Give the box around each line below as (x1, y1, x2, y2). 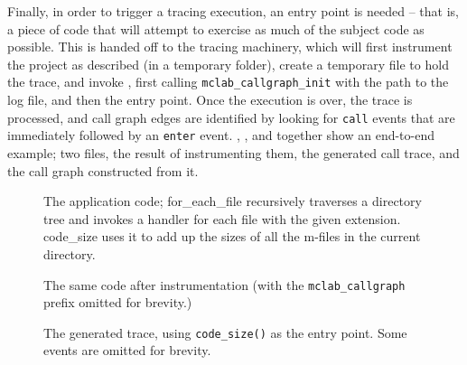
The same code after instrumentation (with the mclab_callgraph (43, 275, 406, 294)
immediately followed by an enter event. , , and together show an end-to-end (7, 126, 435, 145)
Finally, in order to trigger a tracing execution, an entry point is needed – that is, (7, 2, 459, 20)
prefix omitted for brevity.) (43, 293, 192, 312)
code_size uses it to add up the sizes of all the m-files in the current (43, 227, 421, 246)
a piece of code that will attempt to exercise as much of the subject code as (7, 19, 425, 38)
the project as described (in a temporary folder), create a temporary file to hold (7, 54, 449, 73)
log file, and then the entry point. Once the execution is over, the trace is (7, 90, 413, 109)
